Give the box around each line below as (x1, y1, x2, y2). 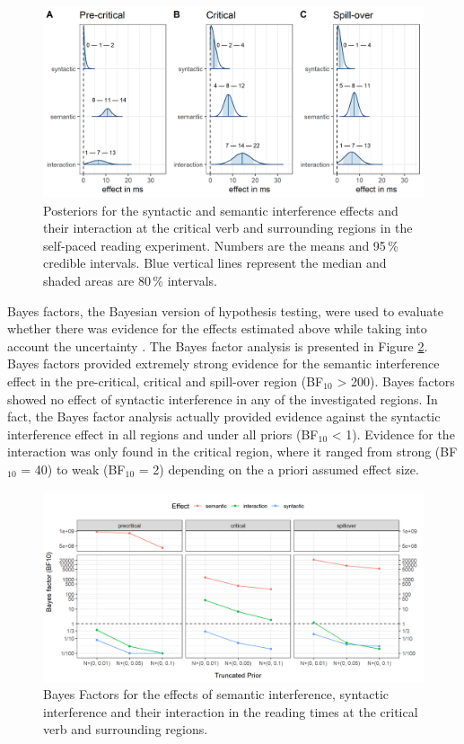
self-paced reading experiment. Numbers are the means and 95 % (43, 235, 398, 254)
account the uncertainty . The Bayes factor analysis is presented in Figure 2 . (7, 336, 428, 355)
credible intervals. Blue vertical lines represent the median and (43, 253, 387, 272)
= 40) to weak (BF (21, 459, 126, 478)
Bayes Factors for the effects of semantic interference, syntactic (43, 685, 390, 704)
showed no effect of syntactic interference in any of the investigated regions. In (7, 389, 438, 408)
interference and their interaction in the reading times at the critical (43, 702, 418, 721)
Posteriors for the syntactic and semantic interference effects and (43, 200, 398, 219)
